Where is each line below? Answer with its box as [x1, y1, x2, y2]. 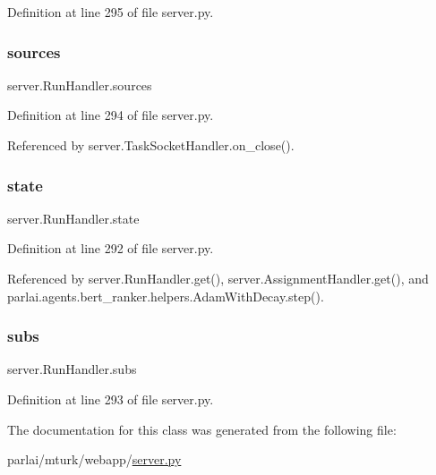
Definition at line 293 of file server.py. [7, 390, 214, 408]
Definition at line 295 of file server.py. [7, 3, 214, 21]
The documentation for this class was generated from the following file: [7, 420, 397, 438]
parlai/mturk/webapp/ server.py [7, 450, 182, 469]
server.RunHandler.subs [7, 360, 137, 378]
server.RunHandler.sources [7, 75, 152, 94]
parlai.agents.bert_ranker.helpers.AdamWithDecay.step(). [7, 286, 324, 305]
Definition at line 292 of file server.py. [7, 239, 214, 258]
